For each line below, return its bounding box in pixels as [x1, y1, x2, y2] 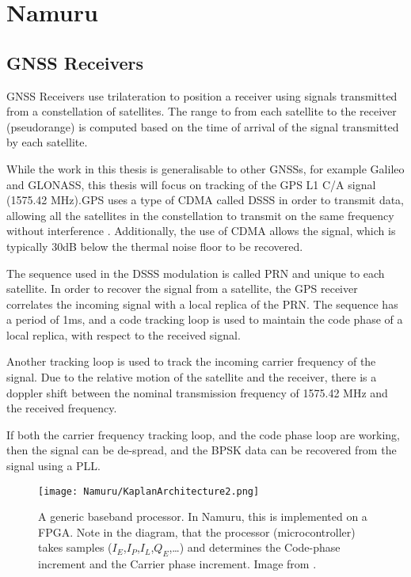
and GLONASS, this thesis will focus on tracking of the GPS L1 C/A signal [6, 176, 376, 192]
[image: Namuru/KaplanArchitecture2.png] [38, 485, 260, 497]
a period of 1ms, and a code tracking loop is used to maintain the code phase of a [6, 311, 403, 328]
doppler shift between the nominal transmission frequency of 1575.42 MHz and [6, 384, 388, 400]
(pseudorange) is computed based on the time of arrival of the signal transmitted [6, 118, 399, 135]
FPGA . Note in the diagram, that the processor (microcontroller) [38, 523, 356, 540]
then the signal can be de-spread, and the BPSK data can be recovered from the [6, 442, 397, 458]
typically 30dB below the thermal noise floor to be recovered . [6, 237, 303, 254]
